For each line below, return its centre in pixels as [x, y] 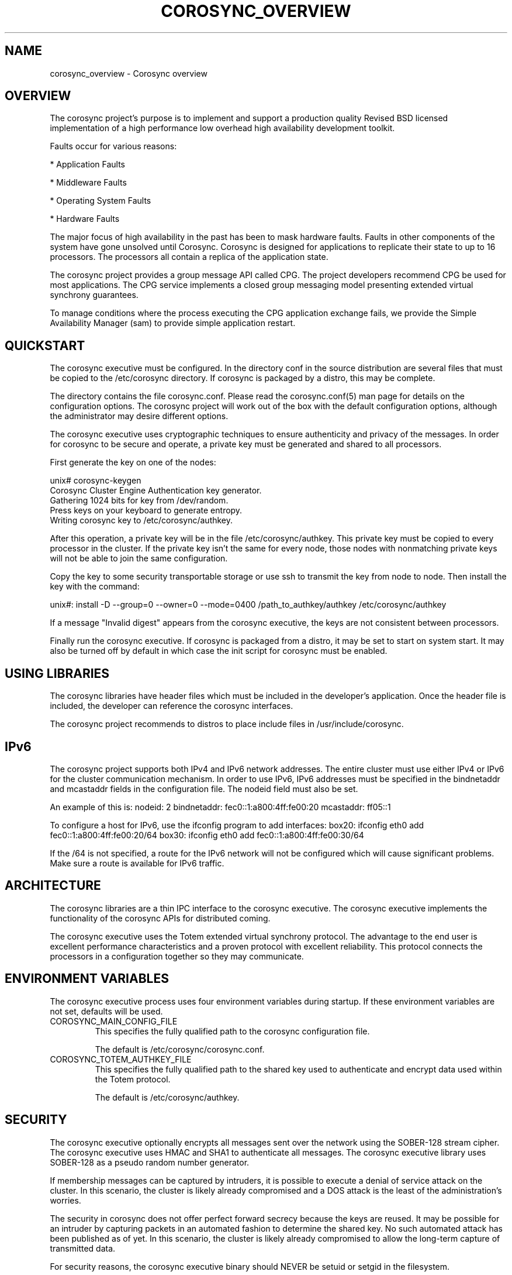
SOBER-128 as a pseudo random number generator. [150, 1162]
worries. [65, 1200]
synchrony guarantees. [94, 295]
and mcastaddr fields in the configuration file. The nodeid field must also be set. [204, 789]
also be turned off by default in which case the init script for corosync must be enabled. [219, 651]
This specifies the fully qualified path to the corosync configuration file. [232, 1031]
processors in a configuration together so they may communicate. [177, 956]
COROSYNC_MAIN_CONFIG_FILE [114, 1021]
